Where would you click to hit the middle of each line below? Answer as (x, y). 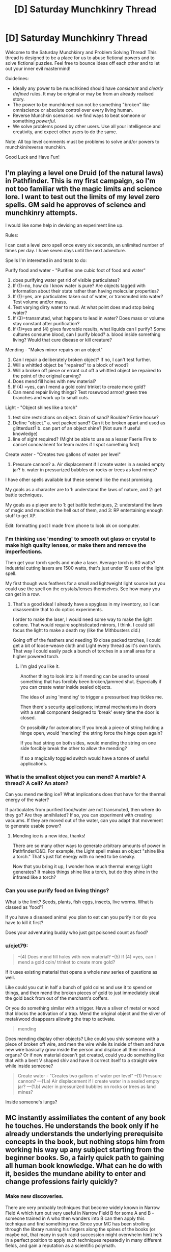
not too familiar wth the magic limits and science (84, 189)
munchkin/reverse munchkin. (36, 147)
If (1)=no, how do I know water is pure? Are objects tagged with (79, 285)
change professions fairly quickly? (62, 1182)
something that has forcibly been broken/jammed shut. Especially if (91, 682)
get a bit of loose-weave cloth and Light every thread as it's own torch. (87, 646)
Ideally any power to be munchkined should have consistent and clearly (88, 88)
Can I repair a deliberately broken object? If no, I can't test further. (82, 359)
